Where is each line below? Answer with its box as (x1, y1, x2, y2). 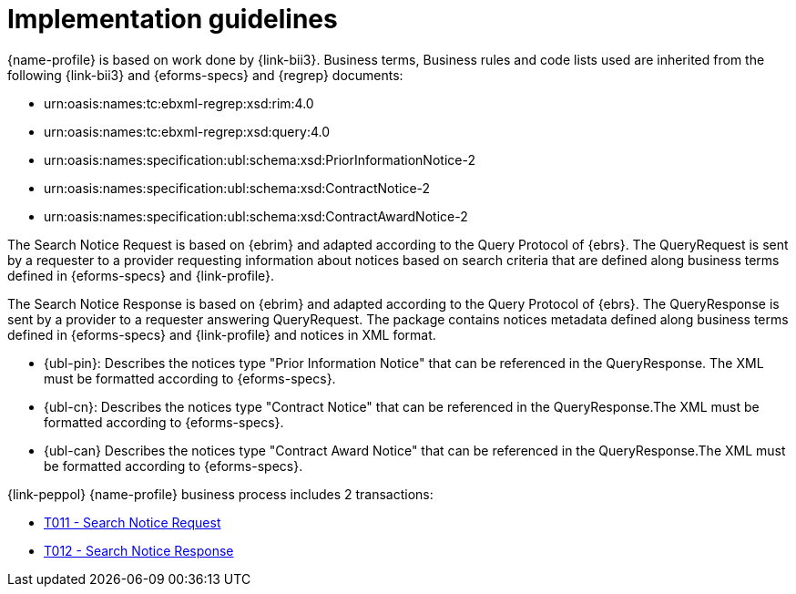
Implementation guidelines (7, 4, 338, 35)
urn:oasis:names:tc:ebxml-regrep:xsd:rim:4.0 (44, 95, 314, 111)
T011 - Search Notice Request (44, 514, 221, 530)
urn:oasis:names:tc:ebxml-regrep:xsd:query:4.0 (44, 123, 330, 139)
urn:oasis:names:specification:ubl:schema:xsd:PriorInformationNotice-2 (44, 151, 475, 168)
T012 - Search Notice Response (44, 542, 234, 558)
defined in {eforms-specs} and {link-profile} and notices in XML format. (7, 326, 436, 343)
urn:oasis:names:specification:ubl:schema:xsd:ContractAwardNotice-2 (44, 208, 468, 224)
